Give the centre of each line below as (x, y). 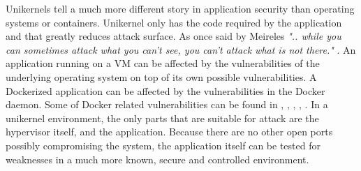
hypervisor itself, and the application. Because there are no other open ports (169, 132)
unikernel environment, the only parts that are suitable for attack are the (162, 118)
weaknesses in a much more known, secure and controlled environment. (157, 159)
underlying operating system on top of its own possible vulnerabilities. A (161, 76)
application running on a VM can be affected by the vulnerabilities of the (163, 63)
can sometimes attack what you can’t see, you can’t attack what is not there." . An (181, 49)
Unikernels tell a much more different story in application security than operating (180, 8)
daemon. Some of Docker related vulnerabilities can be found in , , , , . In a (167, 104)
